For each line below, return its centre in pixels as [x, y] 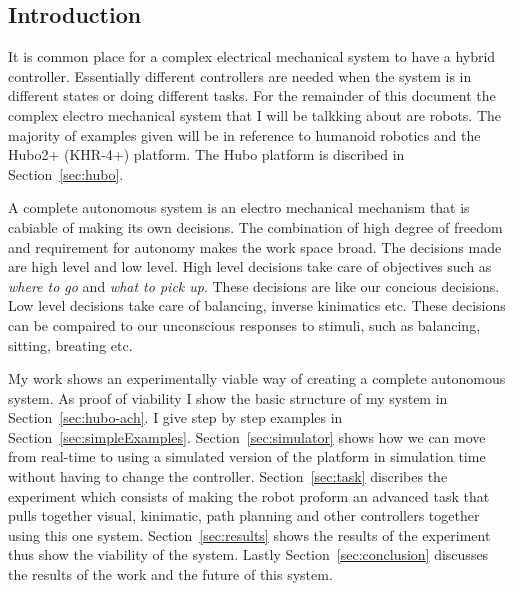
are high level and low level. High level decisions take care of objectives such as [250, 266]
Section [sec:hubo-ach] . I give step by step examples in [175, 417]
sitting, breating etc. [70, 344]
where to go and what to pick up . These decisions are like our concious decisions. [254, 285]
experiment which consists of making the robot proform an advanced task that [249, 495]
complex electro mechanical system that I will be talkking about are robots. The [255, 114]
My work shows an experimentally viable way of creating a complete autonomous [257, 378]
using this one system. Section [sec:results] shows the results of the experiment [249, 534]
